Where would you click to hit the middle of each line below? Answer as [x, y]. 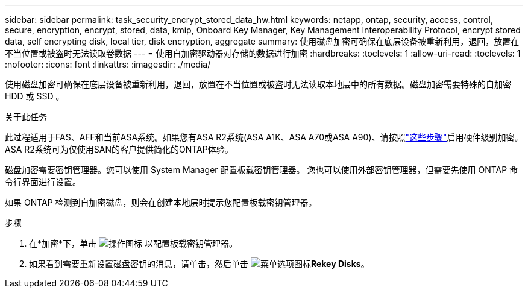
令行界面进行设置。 [43, 182]
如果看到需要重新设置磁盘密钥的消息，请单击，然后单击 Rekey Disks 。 [199, 264]
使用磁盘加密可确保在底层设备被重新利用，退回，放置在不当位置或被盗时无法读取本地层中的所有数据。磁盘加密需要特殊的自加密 [258, 84]
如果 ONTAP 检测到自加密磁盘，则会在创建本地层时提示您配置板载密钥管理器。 [161, 202]
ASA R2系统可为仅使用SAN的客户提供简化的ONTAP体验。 [119, 149]
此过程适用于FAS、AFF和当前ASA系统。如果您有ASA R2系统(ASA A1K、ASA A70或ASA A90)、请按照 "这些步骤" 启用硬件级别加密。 [264, 137]
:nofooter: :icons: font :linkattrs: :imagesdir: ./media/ [108, 64]
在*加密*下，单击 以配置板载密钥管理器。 [133, 243]
